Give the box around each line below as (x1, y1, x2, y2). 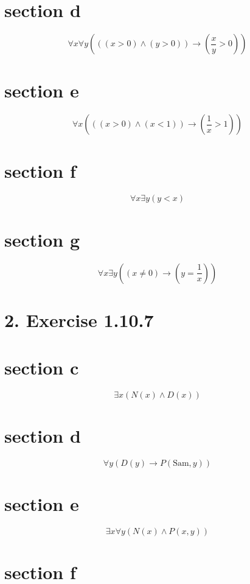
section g (4, 227, 80, 252)
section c (4, 355, 79, 380)
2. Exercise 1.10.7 (4, 307, 154, 332)
